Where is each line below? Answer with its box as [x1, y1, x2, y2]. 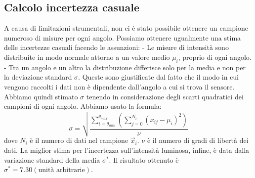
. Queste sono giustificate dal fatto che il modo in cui [78, 72, 239, 82]
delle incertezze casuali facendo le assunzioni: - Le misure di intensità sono [4, 42, 229, 52]
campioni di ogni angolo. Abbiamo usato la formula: [4, 101, 162, 111]
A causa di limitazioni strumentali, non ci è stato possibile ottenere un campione [4, 23, 248, 33]
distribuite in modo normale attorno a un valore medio [4, 51, 170, 62]
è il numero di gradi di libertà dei [147, 135, 249, 145]
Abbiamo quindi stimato [4, 91, 78, 101]
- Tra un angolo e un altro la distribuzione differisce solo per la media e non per [4, 62, 246, 72]
